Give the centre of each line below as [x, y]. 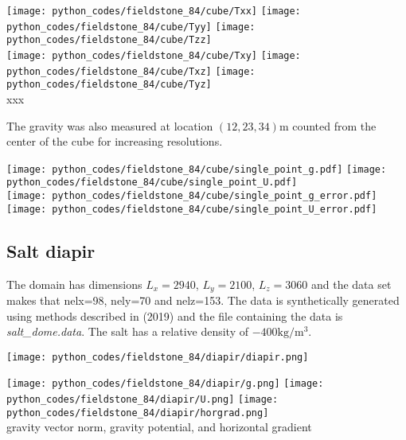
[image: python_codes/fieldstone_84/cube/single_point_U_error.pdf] [192, 209]
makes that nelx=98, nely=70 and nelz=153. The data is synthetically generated [203, 300]
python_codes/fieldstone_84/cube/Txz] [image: [131, 71]
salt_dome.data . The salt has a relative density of [127, 331]
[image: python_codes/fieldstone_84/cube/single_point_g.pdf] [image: [197, 169]
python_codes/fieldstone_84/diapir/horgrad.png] [138, 413]
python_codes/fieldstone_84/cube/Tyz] [109, 85]
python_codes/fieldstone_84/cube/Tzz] [109, 40]
